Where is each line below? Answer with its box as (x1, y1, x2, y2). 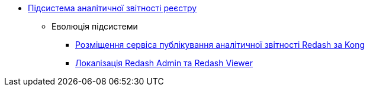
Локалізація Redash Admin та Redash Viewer (75, 58, 253, 68)
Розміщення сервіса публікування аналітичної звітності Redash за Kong (75, 40, 365, 50)
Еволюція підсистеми (52, 21, 138, 31)
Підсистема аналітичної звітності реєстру (28, 3, 197, 13)
